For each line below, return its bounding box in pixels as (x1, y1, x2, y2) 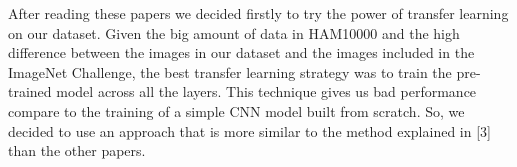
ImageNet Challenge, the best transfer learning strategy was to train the (8, 61, 452, 82)
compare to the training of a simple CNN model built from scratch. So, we (8, 100, 465, 121)
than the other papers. (8, 140, 146, 161)
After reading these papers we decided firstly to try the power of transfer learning (8, 3, 509, 23)
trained (8, 81, 52, 102)
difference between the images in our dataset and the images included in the (8, 42, 475, 63)
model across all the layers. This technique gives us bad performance (56, 81, 477, 102)
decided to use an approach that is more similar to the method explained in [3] (8, 120, 491, 141)
